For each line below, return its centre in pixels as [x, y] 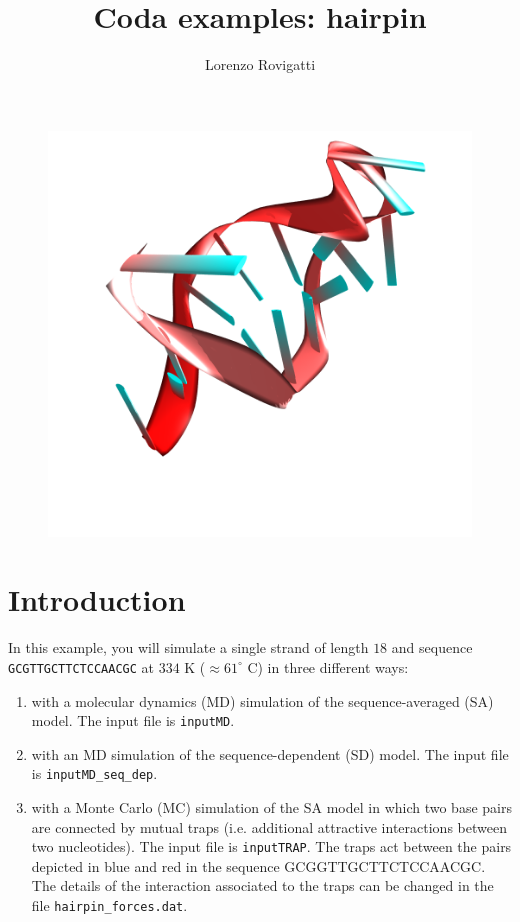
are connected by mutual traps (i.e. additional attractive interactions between [269, 826]
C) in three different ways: [328, 666]
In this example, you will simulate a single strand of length [188, 647]
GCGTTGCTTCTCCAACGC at [81, 666]
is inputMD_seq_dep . [94, 773]
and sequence [432, 647]
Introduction [97, 599]
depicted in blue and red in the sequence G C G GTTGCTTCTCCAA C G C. [258, 865]
